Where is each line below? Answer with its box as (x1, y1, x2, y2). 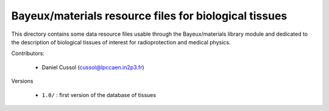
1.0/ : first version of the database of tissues (41, 91, 157, 98)
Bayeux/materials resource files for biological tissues (11, 9, 288, 22)
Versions (11, 78, 34, 85)
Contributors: (11, 50, 45, 57)
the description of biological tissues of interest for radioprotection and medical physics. (11, 38, 231, 45)
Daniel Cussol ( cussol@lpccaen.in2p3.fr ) (41, 64, 144, 71)
